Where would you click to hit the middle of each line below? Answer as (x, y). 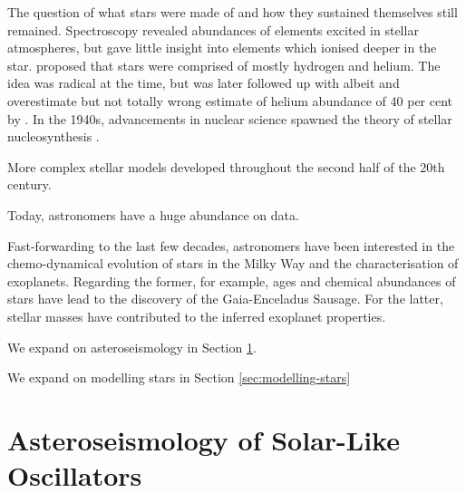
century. (29, 184)
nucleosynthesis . (53, 136)
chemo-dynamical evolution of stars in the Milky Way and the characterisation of (233, 263)
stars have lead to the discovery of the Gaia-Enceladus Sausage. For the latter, (225, 299)
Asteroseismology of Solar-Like (204, 439)
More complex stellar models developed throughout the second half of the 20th (226, 166)
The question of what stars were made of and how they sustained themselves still (233, 12)
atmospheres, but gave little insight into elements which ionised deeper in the (222, 48)
